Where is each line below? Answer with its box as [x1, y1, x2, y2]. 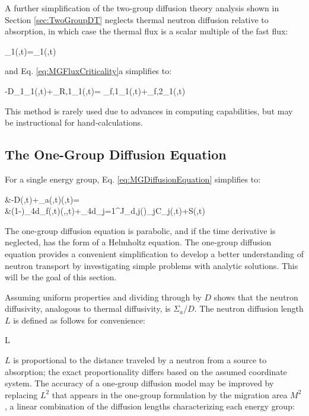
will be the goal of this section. [5, 271, 117, 283]
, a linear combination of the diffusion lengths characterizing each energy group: [5, 400, 295, 412]
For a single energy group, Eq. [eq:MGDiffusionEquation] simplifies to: [5, 172, 261, 185]
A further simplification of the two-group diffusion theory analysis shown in [5, 2, 279, 14]
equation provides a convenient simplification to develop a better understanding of [5, 247, 304, 260]
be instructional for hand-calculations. [5, 116, 143, 129]
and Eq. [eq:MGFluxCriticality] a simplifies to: [5, 65, 172, 77]
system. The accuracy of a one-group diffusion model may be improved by [5, 377, 274, 389]
